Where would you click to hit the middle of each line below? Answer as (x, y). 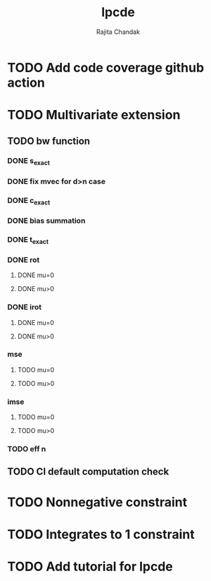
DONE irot (25, 307)
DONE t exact (28, 240)
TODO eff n (27, 449)
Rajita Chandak (118, 32)
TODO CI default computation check (88, 472)
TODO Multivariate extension (94, 115)
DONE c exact (29, 201)
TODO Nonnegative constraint (97, 502)
